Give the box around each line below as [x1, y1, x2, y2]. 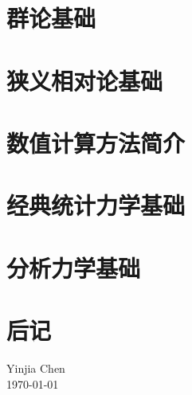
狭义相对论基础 [6, 64, 163, 96]
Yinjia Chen [6, 360, 65, 376]
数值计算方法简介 [6, 126, 186, 158]
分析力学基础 [6, 251, 141, 284]
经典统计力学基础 [6, 189, 186, 221]
